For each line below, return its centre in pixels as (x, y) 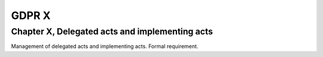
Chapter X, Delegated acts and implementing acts (112, 31)
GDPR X (31, 15)
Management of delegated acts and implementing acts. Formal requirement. (105, 46)
